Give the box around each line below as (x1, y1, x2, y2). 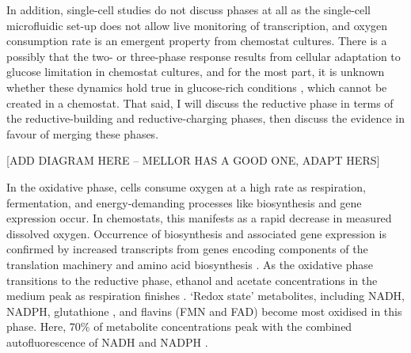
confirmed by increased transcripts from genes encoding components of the (6, 241, 368, 257)
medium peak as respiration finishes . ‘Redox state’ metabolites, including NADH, (6, 287, 405, 304)
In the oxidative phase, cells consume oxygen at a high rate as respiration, (6, 178, 366, 195)
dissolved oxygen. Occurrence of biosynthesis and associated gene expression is (6, 225, 386, 241)
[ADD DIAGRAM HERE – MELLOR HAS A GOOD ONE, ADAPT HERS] (6, 152, 380, 169)
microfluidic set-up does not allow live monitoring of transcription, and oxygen (6, 17, 388, 33)
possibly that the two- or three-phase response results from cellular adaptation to (6, 47, 401, 64)
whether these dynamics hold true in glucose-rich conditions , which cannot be (6, 78, 387, 95)
